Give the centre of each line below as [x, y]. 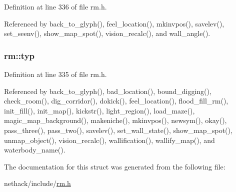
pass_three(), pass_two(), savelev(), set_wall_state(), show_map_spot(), [118, 130]
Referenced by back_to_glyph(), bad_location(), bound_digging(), [108, 91]
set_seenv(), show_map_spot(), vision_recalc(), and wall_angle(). [107, 33]
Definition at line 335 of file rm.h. [55, 74]
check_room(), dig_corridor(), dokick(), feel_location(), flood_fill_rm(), [116, 101]
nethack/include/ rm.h [37, 183]
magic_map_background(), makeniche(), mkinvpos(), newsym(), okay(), [115, 120]
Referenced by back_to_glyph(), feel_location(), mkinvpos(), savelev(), [114, 23]
